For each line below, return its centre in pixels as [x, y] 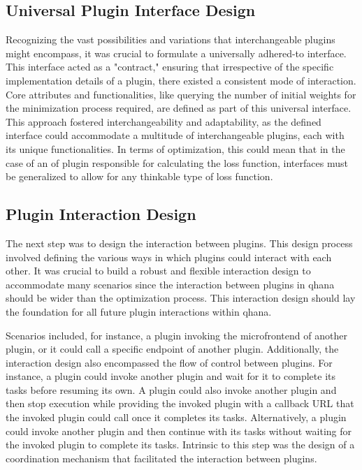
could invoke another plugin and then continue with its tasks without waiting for [179, 431]
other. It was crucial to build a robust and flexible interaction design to [158, 271]
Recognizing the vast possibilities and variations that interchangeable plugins [171, 39]
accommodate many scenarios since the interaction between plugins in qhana [170, 284]
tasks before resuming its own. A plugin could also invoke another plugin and [171, 389]
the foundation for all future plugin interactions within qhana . [139, 311]
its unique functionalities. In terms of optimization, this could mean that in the [175, 148]
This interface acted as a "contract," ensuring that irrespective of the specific [170, 67]
